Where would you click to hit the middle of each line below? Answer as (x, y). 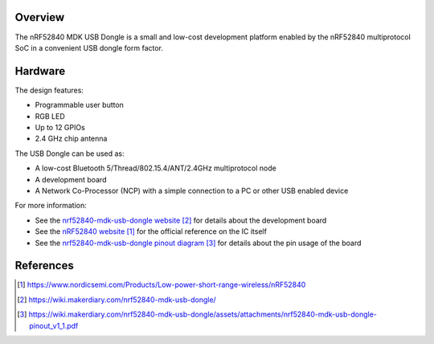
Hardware (40, 71)
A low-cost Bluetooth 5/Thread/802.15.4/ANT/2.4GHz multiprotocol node (156, 168)
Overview (40, 17)
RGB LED (50, 116)
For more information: (51, 206)
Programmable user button (80, 105)
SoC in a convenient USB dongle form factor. (89, 47)
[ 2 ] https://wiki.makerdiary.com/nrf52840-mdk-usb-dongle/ (117, 299)
